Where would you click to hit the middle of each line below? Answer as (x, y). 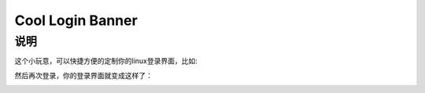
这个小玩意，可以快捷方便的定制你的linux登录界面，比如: (106, 61)
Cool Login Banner (76, 20)
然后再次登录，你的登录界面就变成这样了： (83, 75)
